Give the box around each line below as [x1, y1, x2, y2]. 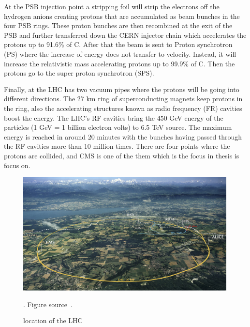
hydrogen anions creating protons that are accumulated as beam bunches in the [4, 11, 240, 21]
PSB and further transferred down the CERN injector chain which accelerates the [4, 30, 247, 40]
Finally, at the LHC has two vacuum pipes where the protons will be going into [4, 84, 239, 94]
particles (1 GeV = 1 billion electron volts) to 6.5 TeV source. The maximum [4, 122, 232, 132]
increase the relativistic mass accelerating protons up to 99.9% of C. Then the [4, 58, 235, 68]
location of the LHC [23, 315, 83, 326]
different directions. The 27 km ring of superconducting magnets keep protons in [4, 93, 243, 104]
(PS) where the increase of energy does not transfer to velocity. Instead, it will [4, 48, 236, 59]
